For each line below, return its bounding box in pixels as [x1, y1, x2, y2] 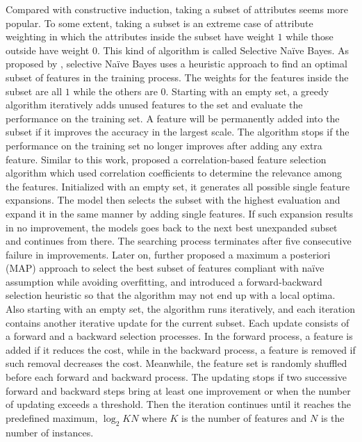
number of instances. [6, 425, 94, 439]
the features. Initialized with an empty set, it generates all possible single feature [6, 179, 350, 193]
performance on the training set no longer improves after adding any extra [6, 138, 322, 152]
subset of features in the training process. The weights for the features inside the [6, 69, 349, 84]
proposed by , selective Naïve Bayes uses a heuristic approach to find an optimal [6, 56, 347, 71]
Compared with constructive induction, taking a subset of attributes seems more [6, 2, 348, 16]
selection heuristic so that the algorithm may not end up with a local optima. [6, 288, 336, 302]
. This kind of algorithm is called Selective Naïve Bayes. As [97, 42, 349, 57]
